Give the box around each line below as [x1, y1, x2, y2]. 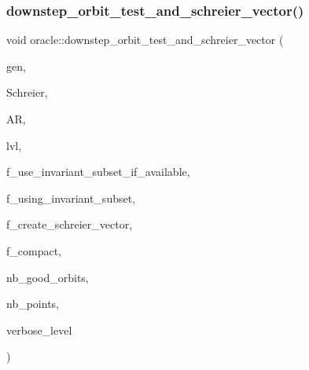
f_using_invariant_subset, [6, 189, 136, 206]
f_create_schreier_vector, [6, 216, 133, 233]
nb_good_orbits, [6, 269, 89, 285]
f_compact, [6, 242, 61, 258]
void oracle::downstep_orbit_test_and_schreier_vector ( [6, 31, 284, 48]
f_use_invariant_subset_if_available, [6, 163, 190, 180]
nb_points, [6, 295, 59, 312]
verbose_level [6, 321, 72, 338]
